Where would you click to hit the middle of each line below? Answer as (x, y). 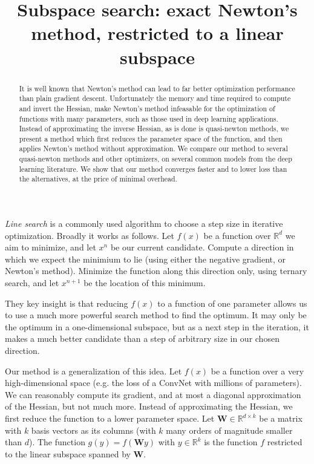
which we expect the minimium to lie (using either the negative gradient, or (146, 259)
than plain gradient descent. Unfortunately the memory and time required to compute (155, 98)
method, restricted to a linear (157, 33)
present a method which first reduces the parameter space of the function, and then (151, 138)
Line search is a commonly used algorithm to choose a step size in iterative (144, 224)
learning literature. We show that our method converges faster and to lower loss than (153, 168)
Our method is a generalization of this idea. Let (93, 371)
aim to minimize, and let (51, 247)
